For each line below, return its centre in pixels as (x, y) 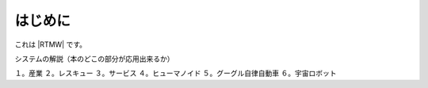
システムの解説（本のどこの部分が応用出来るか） (94, 59)
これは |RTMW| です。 (51, 44)
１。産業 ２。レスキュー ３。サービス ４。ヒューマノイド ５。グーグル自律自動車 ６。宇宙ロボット (176, 73)
